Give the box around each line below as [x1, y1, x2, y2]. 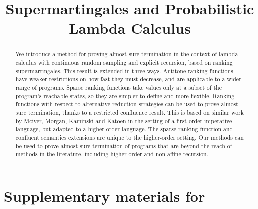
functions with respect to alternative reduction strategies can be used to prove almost [15, 100, 238, 108]
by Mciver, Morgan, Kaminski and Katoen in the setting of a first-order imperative [15, 116, 232, 125]
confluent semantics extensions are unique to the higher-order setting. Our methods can [15, 133, 244, 141]
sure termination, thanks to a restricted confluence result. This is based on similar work [15, 108, 244, 116]
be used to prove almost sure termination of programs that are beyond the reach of [15, 141, 232, 150]
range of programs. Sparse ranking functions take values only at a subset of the [15, 83, 222, 91]
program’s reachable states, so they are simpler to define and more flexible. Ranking [15, 91, 235, 100]
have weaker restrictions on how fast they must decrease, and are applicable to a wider [15, 75, 241, 83]
